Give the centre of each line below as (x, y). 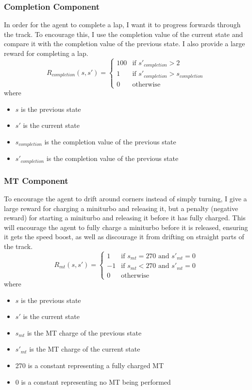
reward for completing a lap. (46, 53)
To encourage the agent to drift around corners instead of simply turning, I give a (126, 198)
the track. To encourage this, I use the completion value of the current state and (124, 34)
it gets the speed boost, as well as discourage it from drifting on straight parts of (124, 237)
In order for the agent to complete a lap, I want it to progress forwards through (122, 25)
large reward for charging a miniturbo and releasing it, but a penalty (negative (121, 208)
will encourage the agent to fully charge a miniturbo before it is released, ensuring (126, 227)
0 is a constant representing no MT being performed (93, 381)
